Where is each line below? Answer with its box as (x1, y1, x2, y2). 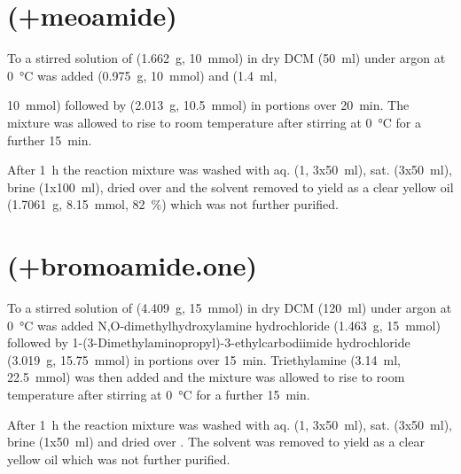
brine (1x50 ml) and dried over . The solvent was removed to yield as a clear (7, 432, 425, 451)
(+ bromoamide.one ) (7, 247, 258, 284)
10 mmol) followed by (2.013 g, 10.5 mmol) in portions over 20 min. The (7, 96, 410, 114)
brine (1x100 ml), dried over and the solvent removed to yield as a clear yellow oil (7, 177, 454, 196)
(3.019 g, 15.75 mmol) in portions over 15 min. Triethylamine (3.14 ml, (7, 350, 401, 369)
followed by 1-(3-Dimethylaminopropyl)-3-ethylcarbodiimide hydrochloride (7, 333, 410, 352)
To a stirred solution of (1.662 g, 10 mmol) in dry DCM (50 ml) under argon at (7, 49, 446, 67)
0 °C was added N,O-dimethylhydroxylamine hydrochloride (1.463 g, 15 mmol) (7, 315, 441, 334)
